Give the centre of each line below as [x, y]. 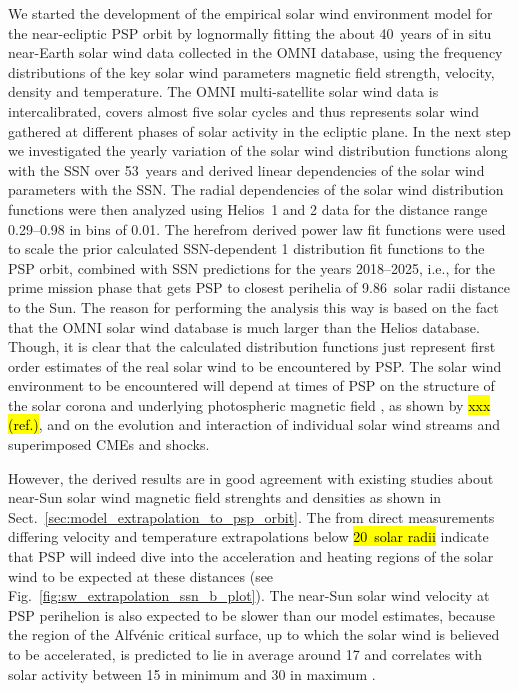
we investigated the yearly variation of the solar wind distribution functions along [258, 150]
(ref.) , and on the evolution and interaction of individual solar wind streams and [254, 424]
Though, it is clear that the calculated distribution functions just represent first [252, 346]
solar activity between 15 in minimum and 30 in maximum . [192, 673]
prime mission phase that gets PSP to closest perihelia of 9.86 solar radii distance [259, 287]
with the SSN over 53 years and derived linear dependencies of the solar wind [246, 169]
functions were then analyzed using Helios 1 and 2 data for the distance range [248, 208]
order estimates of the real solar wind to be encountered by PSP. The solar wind [255, 365]
